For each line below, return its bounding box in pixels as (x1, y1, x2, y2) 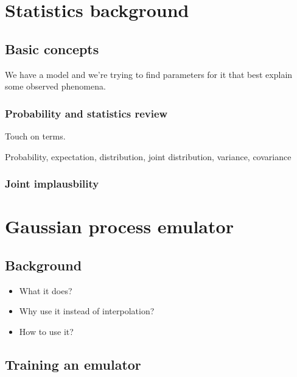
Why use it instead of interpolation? (19, 305, 155, 317)
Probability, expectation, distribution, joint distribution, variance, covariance (5, 150, 292, 163)
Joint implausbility (5, 176, 99, 191)
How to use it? (19, 325, 74, 337)
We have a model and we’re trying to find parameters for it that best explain (5, 68, 293, 80)
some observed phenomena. (5, 80, 106, 93)
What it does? (19, 284, 72, 297)
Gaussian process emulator (5, 214, 234, 239)
